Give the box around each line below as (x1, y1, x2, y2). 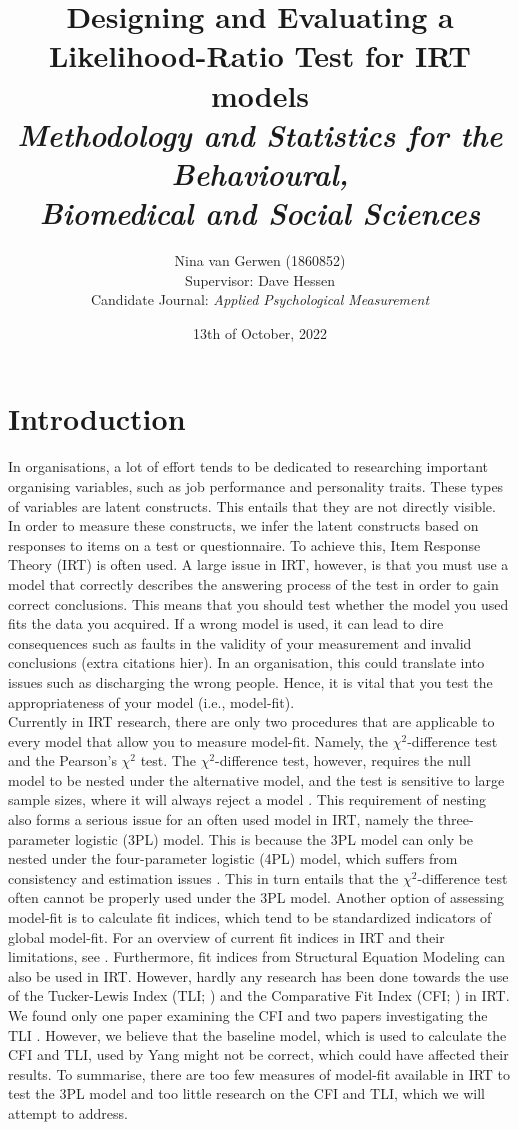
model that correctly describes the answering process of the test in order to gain (8, 573, 499, 594)
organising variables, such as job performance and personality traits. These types (8, 475, 504, 496)
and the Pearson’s (8, 750, 117, 771)
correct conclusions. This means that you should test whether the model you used (8, 593, 509, 614)
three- (437, 809, 474, 830)
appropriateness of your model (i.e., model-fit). (8, 691, 295, 712)
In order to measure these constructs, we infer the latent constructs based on (8, 515, 479, 536)
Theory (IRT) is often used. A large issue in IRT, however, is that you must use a (8, 554, 509, 575)
